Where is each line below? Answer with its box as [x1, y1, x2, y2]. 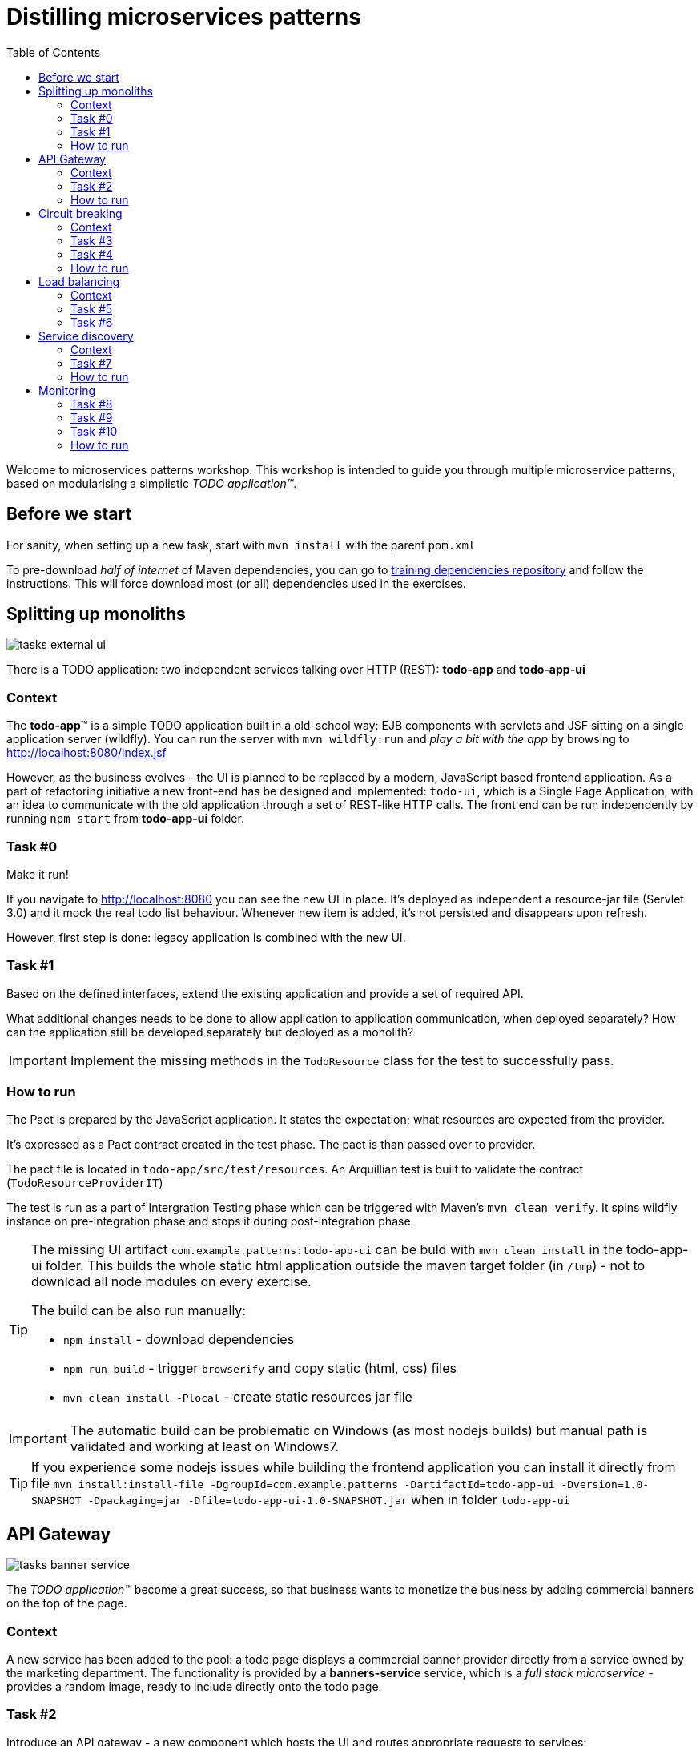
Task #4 [70, 247, 113, 261]
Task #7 [70, 356, 112, 370]
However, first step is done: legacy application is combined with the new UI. [6, 930, 406, 944]
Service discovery [38, 328, 134, 343]
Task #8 [70, 396, 113, 411]
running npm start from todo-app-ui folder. [6, 811, 244, 826]
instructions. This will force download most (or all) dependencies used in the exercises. [6, 576, 466, 590]
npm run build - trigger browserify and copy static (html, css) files [63, 1360, 457, 1377]
